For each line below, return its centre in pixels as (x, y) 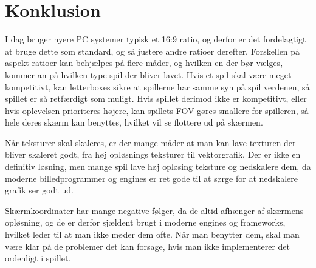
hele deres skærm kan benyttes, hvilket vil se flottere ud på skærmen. (134, 122)
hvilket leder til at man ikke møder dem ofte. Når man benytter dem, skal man (152, 234)
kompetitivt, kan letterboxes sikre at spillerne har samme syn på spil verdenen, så (157, 86)
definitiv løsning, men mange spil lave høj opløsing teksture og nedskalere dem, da (158, 166)
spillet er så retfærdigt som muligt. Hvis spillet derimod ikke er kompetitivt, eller (156, 99)
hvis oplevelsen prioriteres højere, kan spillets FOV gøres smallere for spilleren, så (157, 110)
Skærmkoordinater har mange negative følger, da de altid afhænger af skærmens (154, 210)
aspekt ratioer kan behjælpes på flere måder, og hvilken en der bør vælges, (144, 63)
